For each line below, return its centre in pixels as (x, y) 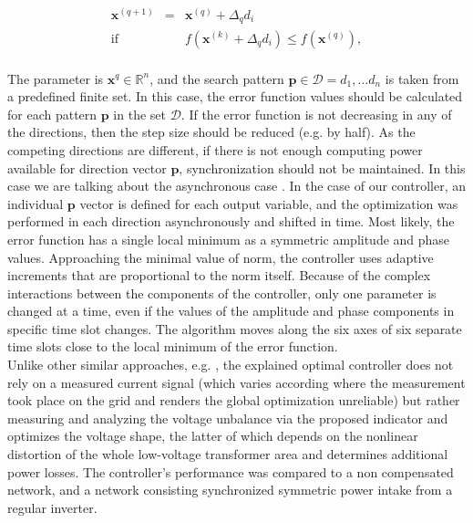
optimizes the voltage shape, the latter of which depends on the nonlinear (213, 436)
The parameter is (56, 78)
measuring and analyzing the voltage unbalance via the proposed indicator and (228, 418)
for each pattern (52, 114)
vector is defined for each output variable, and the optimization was (269, 203)
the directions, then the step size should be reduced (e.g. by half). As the (211, 132)
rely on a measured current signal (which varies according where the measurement (236, 382)
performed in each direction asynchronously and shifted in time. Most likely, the (231, 221)
